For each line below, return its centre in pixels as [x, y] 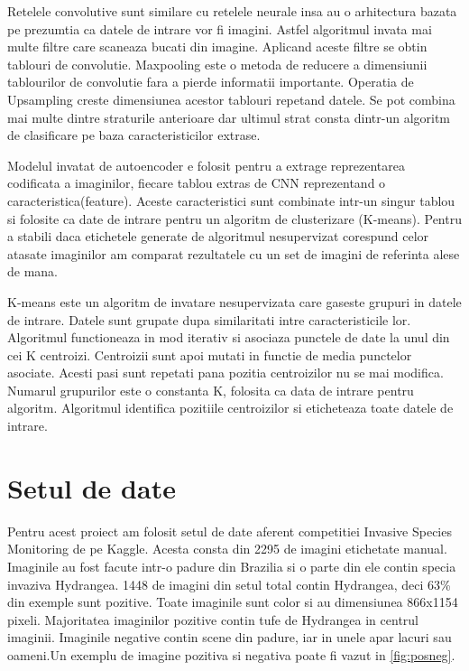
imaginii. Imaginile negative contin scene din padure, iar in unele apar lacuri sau [230, 637]
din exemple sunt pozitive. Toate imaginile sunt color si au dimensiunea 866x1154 [233, 602]
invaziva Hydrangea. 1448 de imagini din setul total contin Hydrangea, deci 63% [229, 584]
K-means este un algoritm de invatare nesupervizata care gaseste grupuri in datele [234, 301]
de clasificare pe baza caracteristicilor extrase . [134, 135]
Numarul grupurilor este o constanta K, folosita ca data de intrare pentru [211, 390]
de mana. [32, 271]
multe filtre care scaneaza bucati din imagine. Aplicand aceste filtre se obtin [217, 47]
